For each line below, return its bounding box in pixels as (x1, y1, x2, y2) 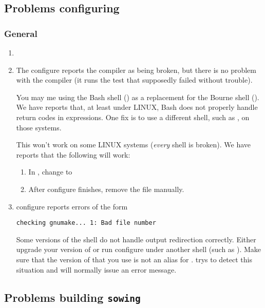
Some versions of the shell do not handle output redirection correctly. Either (16, 234, 256, 244)
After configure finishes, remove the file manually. (28, 183, 184, 194)
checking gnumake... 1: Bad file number (16, 219, 156, 227)
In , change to (28, 166, 72, 177)
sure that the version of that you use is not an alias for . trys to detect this (16, 254, 252, 264)
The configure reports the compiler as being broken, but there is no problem (16, 64, 256, 75)
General (4, 27, 37, 40)
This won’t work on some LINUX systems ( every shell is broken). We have (16, 139, 251, 150)
